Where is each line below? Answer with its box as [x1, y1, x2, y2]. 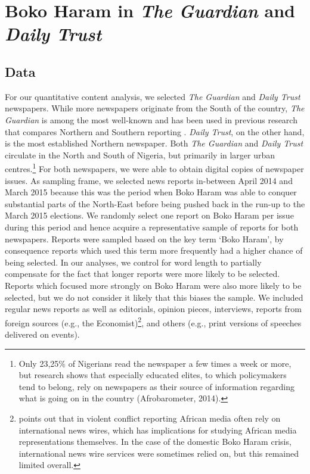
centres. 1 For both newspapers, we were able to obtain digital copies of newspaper [5, 161, 304, 174]
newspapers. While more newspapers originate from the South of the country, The [5, 102, 305, 114]
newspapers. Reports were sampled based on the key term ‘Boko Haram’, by [5, 232, 284, 245]
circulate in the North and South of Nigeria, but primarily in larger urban [5, 148, 275, 161]
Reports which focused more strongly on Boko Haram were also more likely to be [5, 279, 302, 291]
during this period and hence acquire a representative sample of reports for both [5, 220, 299, 233]
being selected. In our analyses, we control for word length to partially [5, 255, 262, 268]
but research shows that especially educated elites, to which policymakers [18, 369, 287, 381]
